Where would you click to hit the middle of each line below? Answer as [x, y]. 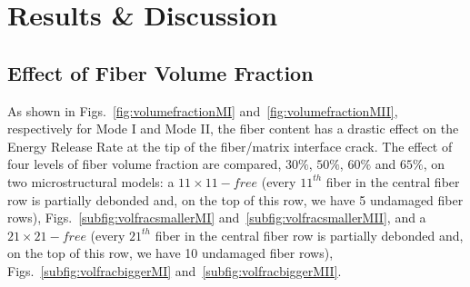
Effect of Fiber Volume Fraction [160, 72]
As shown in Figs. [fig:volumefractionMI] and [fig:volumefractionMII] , [203, 110]
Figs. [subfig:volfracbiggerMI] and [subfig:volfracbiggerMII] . [175, 270]
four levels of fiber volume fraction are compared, [145, 164]
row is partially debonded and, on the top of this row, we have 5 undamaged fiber [235, 199]
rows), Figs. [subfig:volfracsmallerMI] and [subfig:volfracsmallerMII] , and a [217, 218]
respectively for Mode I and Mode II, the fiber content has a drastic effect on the [233, 129]
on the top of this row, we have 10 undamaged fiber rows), [170, 253]
